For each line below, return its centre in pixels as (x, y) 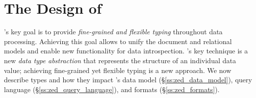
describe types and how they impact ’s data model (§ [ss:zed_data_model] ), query (128, 80)
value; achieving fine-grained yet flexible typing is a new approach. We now (118, 70)
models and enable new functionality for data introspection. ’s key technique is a (126, 51)
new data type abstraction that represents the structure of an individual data (120, 60)
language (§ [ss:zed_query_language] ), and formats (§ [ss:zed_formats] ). (112, 89)
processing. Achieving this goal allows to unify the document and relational (118, 41)
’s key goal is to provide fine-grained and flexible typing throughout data (113, 32)
